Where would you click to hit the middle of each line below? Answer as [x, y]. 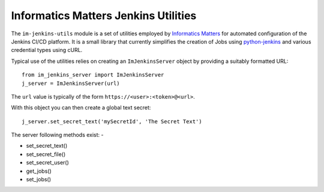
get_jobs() [39, 171]
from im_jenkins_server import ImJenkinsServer [93, 75]
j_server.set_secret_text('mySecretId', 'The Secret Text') [112, 121]
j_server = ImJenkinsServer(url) [71, 83]
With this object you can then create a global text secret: [81, 108]
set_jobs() [38, 179]
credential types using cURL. [47, 50]
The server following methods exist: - [57, 135]
